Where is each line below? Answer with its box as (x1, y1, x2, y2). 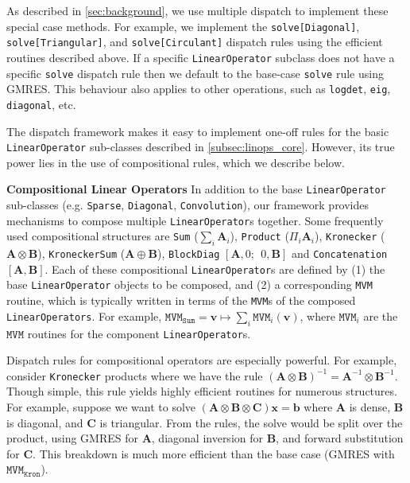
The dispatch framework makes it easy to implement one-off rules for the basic (6, 123, 389, 139)
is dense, (349, 399, 391, 415)
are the (363, 307, 398, 324)
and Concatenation (291, 245, 388, 262)
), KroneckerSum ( (37, 245, 126, 262)
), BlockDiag (157, 245, 220, 262)
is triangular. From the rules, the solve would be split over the (99, 414, 403, 430)
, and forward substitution (276, 430, 404, 446)
